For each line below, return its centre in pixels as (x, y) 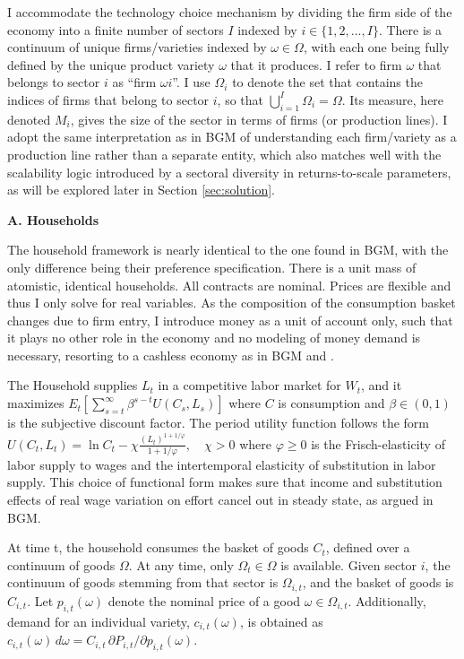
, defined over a (368, 547)
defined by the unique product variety (111, 64)
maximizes (36, 403)
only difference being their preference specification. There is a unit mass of (212, 267)
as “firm (134, 82)
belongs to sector (54, 82)
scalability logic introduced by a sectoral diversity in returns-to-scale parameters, (229, 172)
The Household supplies (73, 385)
